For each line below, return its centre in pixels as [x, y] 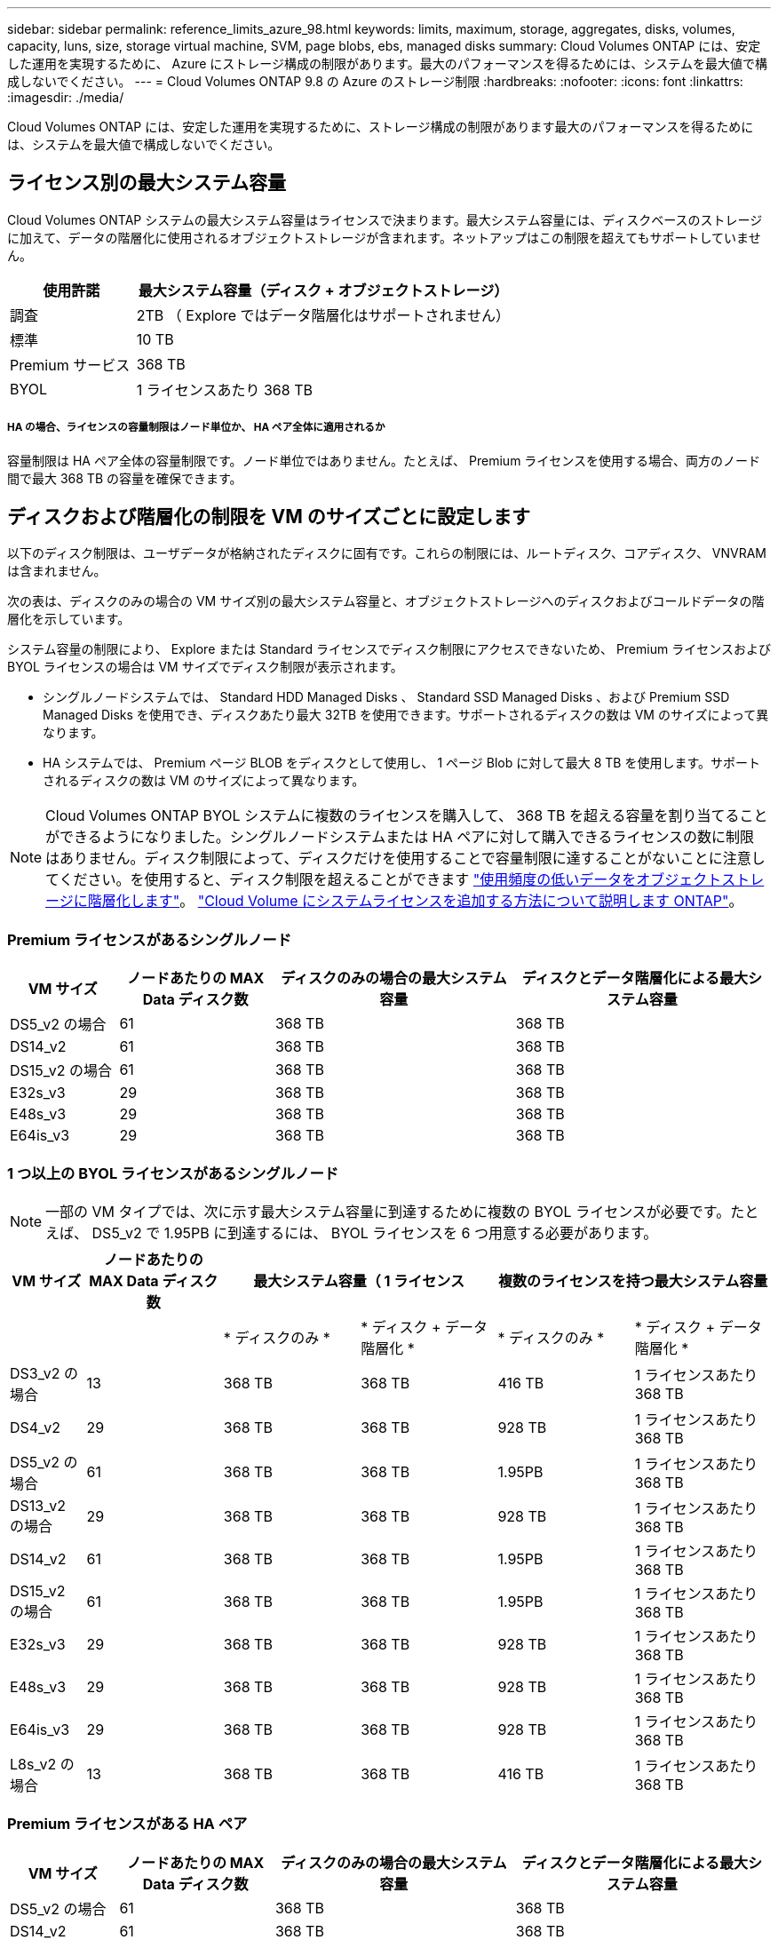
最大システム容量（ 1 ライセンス [359, 1280]
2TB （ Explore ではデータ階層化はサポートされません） [323, 315]
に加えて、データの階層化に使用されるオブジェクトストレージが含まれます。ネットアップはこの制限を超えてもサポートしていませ [384, 237]
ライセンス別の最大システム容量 [147, 183]
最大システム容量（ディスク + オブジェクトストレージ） [323, 290]
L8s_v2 [33, 1764]
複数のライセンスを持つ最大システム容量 [633, 1280]
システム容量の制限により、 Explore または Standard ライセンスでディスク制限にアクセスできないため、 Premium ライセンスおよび [389, 649]
